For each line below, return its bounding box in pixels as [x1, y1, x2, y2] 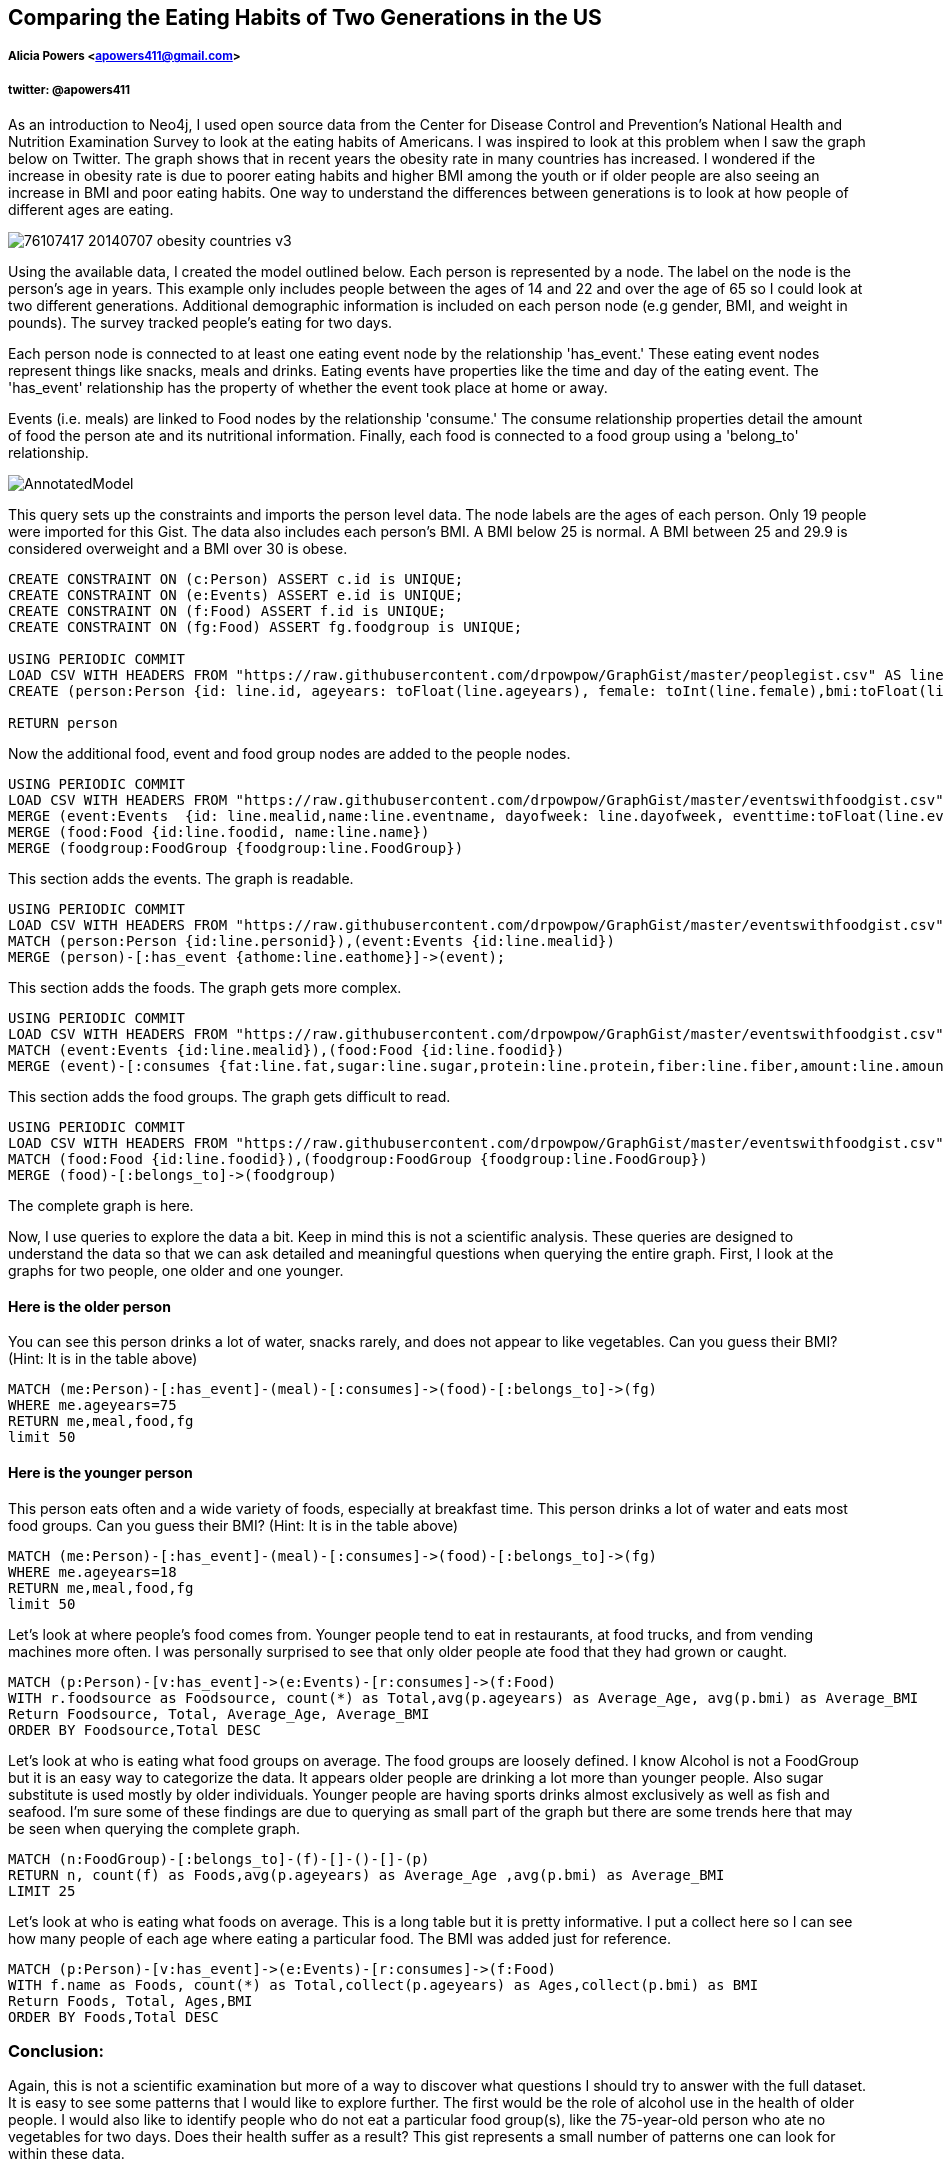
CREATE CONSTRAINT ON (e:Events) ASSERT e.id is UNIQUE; [8, 587, 464, 604]
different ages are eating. [8, 201, 174, 219]
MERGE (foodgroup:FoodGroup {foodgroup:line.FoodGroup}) [8, 840, 464, 857]
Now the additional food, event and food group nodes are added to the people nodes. [8, 745, 571, 763]
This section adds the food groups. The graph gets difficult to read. [8, 1088, 451, 1106]
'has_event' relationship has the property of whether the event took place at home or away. [8, 379, 608, 397]
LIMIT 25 [8, 1882, 76, 1899]
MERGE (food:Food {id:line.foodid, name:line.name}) [8, 824, 430, 841]
